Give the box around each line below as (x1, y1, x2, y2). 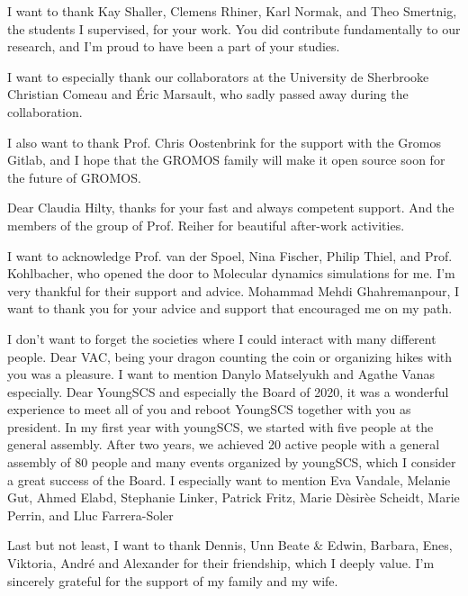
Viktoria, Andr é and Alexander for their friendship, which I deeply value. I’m (7, 554, 435, 573)
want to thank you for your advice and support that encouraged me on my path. (7, 299, 453, 318)
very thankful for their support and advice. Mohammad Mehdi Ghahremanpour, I (7, 281, 460, 300)
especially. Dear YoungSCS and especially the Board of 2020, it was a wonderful (7, 382, 449, 401)
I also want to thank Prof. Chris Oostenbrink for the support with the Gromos (7, 132, 442, 151)
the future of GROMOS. (7, 167, 141, 186)
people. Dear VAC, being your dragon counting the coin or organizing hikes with (7, 347, 453, 366)
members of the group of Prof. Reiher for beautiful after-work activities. (7, 215, 405, 234)
